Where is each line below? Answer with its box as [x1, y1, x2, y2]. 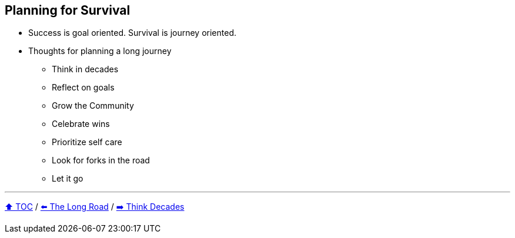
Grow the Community [52, 100, 134, 111]
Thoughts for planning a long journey [28, 46, 172, 56]
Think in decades [52, 64, 119, 75]
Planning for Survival [5, 3, 131, 18]
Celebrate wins [52, 119, 110, 129]
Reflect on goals [52, 82, 115, 93]
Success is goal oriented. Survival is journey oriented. [28, 28, 237, 38]
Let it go [52, 173, 83, 184]
